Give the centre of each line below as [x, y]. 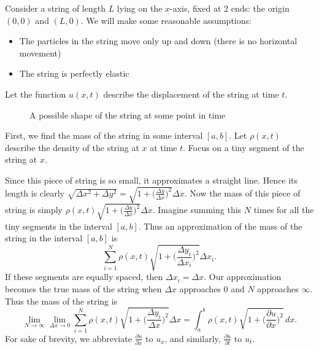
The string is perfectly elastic [74, 73]
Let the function [36, 94]
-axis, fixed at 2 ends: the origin [230, 8]
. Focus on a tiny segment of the [244, 147]
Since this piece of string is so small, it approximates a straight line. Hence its [152, 180]
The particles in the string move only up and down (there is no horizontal [158, 41]
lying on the [140, 8]
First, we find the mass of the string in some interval [104, 135]
